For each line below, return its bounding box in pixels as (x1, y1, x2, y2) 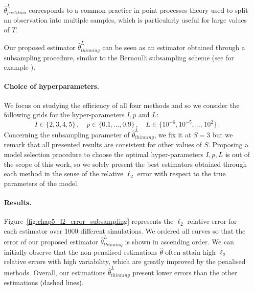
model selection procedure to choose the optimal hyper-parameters (4, 149, 204, 159)
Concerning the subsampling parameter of (4, 129, 130, 139)
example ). (4, 62, 36, 72)
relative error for (187, 216, 237, 226)
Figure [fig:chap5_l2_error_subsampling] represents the (4, 216, 174, 226)
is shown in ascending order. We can (125, 237, 234, 247)
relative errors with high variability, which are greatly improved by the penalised (4, 256, 246, 266)
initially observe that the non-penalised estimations (4, 246, 158, 257)
